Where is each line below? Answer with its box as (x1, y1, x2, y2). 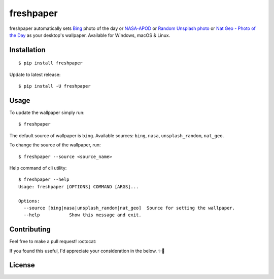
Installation (9, 46, 46, 54)
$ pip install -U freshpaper (18, 84, 91, 89)
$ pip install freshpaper (18, 60, 83, 66)
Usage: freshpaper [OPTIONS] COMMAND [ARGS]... (18, 184, 139, 189)
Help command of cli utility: (9, 165, 67, 171)
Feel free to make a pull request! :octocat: (9, 238, 96, 245)
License (9, 261, 35, 269)
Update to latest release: (9, 71, 61, 77)
